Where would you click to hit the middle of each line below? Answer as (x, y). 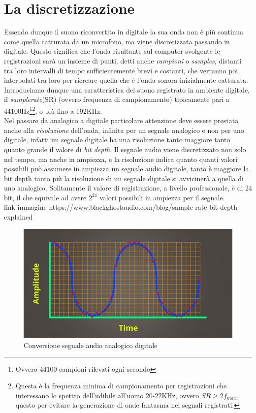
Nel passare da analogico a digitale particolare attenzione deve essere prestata (121, 120)
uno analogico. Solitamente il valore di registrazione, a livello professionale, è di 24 (128, 188)
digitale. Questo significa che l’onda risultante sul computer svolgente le (112, 51)
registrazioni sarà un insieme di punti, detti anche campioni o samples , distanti (123, 60)
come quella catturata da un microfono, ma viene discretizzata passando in (117, 41)
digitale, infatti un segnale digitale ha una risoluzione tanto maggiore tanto (117, 140)
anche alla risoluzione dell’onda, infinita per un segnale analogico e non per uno (124, 130)
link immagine (25, 207)
